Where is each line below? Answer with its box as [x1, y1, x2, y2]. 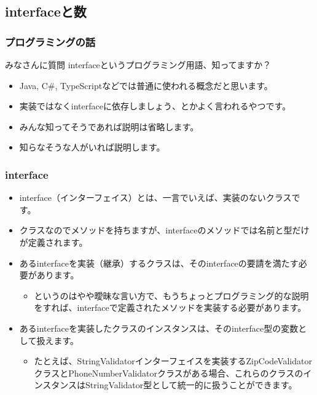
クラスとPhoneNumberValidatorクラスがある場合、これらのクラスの [34, 366, 303, 379]
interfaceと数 [5, 2, 87, 21]
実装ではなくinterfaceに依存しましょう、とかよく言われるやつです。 [19, 100, 291, 112]
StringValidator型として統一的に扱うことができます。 [85, 378, 297, 391]
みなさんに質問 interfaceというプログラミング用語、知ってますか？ [5, 58, 272, 71]
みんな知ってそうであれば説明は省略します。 [19, 120, 199, 133]
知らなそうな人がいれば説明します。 [19, 141, 165, 154]
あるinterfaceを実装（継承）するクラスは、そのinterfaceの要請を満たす [19, 256, 299, 269]
